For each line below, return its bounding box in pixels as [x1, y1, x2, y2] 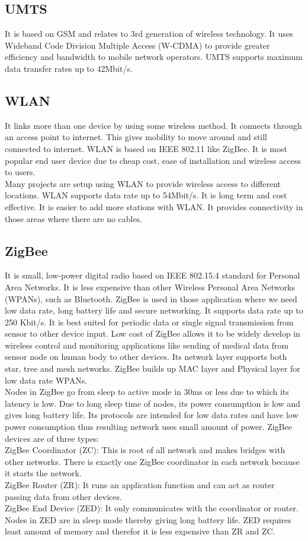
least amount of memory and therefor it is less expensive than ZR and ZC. [5, 525, 275, 537]
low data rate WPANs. [5, 374, 88, 386]
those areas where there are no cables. [5, 212, 143, 224]
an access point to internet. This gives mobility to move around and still [5, 131, 268, 143]
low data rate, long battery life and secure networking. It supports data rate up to [5, 304, 303, 317]
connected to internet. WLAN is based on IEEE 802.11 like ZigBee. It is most [5, 142, 287, 154]
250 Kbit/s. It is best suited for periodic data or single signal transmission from [5, 315, 294, 328]
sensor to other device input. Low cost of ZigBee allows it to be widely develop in [5, 327, 300, 340]
